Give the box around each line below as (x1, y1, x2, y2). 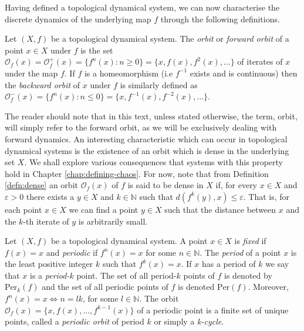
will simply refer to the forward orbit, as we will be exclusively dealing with (5, 121, 277, 133)
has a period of (201, 258, 256, 270)
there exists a (26, 190, 75, 202)
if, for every (215, 179, 258, 191)
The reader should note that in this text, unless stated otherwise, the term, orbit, (5, 109, 298, 122)
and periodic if (46, 246, 98, 258)
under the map (5, 66, 58, 79)
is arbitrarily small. (78, 215, 148, 227)
